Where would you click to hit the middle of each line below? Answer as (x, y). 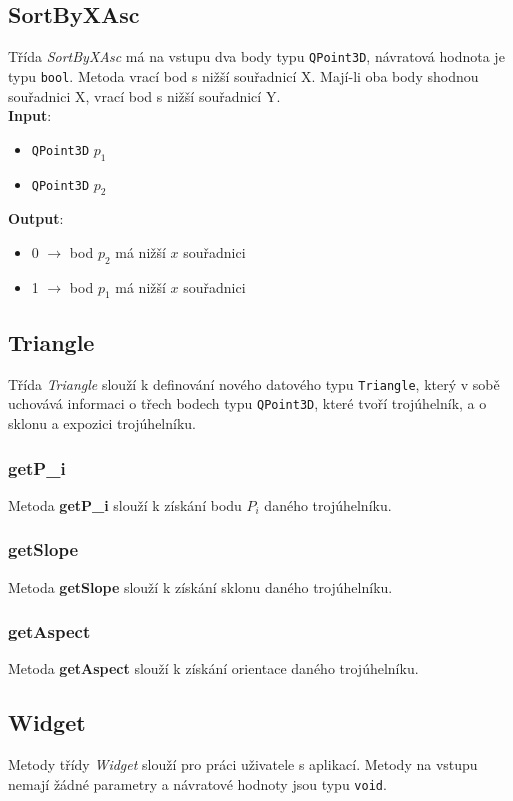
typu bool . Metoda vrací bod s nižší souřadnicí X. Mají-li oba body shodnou (243, 75)
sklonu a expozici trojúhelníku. (102, 423)
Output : (36, 218)
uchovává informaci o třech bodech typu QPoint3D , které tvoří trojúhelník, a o (247, 403)
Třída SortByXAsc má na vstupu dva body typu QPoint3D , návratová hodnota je (256, 56)
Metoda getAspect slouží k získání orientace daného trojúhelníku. (213, 668)
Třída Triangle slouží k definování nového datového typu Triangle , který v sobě (254, 383)
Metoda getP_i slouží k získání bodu (125, 504)
